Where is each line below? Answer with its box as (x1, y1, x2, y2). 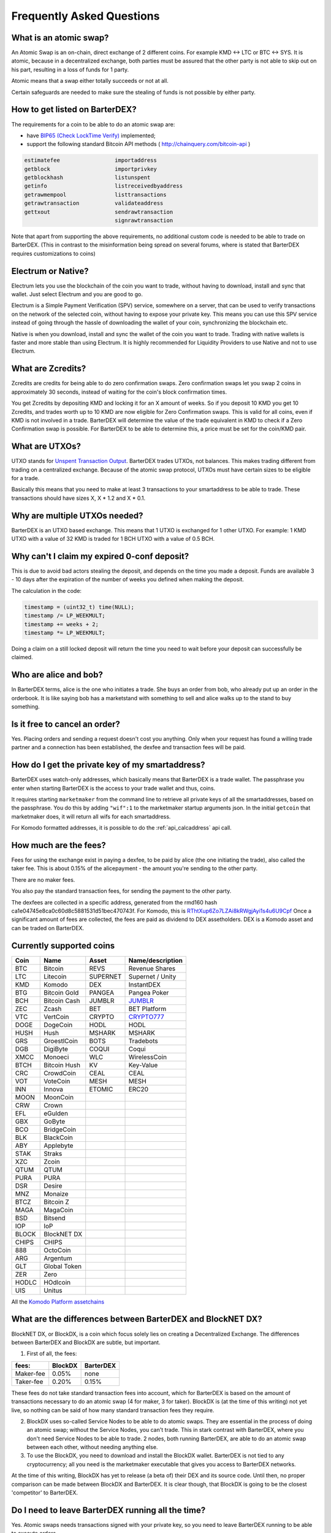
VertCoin (44, 1012, 69, 1021)
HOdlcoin (44, 1278, 71, 1286)
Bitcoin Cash (44, 996, 80, 1005)
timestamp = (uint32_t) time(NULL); (24, 603, 135, 610)
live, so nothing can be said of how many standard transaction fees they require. (11, 1406, 215, 1413)
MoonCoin (44, 1093, 74, 1101)
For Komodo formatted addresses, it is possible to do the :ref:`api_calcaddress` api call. (11, 824, 232, 831)
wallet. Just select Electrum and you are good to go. (11, 291, 143, 298)
